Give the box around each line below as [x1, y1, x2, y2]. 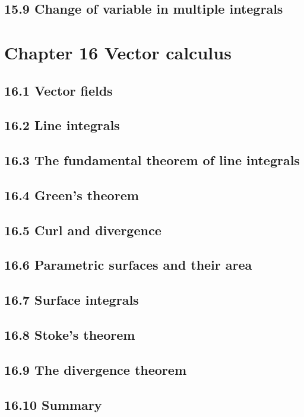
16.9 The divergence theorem [4, 360, 186, 378]
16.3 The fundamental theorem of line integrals [4, 151, 300, 169]
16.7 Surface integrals [4, 290, 139, 309]
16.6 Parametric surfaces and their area [4, 255, 252, 274]
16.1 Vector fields [4, 81, 113, 99]
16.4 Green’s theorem [4, 185, 139, 204]
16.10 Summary [4, 395, 102, 413]
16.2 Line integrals [4, 116, 120, 134]
